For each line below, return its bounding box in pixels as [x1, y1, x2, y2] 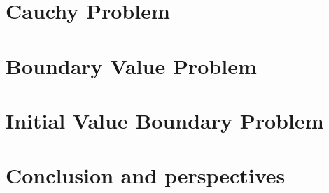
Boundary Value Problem [6, 51, 257, 80]
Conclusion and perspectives [6, 161, 286, 190]
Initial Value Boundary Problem [6, 106, 324, 134]
